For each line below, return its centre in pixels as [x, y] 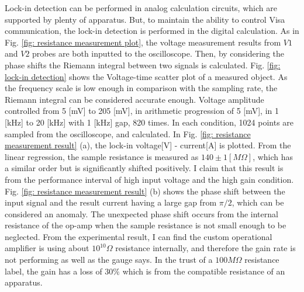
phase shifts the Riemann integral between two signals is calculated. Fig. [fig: [143, 65]
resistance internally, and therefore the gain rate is [205, 248]
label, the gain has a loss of [53, 271]
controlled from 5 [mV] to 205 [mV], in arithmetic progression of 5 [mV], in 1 [142, 111]
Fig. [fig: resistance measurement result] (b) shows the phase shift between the [145, 191]
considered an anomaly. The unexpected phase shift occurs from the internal [141, 213]
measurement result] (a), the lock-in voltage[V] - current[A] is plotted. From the [148, 145]
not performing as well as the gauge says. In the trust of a [109, 260]
